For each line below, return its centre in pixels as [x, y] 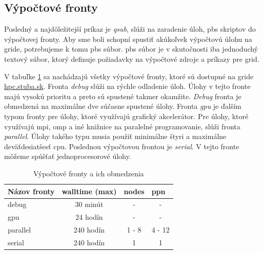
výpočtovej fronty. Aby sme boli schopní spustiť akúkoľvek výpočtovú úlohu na [128, 39]
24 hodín [89, 217]
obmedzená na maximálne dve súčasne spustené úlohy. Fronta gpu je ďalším [123, 106]
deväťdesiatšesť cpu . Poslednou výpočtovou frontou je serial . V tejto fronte [122, 146]
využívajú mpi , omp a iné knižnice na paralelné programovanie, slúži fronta [122, 126]
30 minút [89, 204]
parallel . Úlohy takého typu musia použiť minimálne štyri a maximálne [115, 136]
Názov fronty [31, 191]
